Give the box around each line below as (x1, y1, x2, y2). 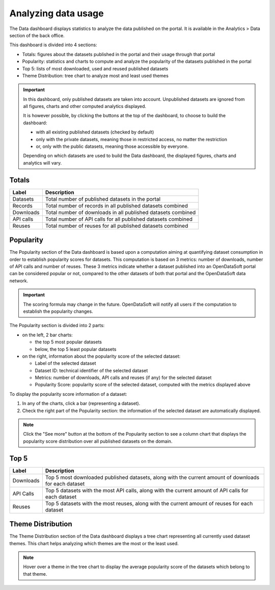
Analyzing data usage (9, 8, 104, 19)
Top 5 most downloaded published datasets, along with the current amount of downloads (45, 474, 260, 481)
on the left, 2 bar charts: (22, 332, 73, 338)
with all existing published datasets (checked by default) (36, 129, 154, 135)
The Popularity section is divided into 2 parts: (9, 323, 105, 329)
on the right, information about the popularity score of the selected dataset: (22, 353, 181, 359)
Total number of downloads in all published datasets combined (45, 209, 196, 216)
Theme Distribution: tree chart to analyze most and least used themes (22, 72, 169, 78)
